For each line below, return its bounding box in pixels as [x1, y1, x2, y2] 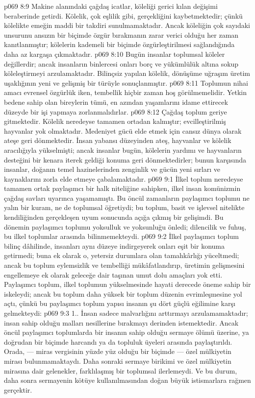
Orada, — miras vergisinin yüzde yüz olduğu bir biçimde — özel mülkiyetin [4, 346, 231, 356]
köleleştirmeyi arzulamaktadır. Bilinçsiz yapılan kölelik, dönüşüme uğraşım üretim [4, 68, 250, 78]
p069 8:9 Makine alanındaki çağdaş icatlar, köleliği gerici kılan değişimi [4, 1, 218, 11]
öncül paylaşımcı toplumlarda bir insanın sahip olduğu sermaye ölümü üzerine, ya [4, 327, 249, 337]
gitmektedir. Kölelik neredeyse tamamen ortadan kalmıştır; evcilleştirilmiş [4, 116, 226, 126]
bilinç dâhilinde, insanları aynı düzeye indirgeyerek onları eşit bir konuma [4, 240, 225, 251]
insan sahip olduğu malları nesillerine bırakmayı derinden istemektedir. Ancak [4, 317, 239, 328]
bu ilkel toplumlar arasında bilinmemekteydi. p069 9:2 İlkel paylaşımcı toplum [4, 231, 239, 241]
